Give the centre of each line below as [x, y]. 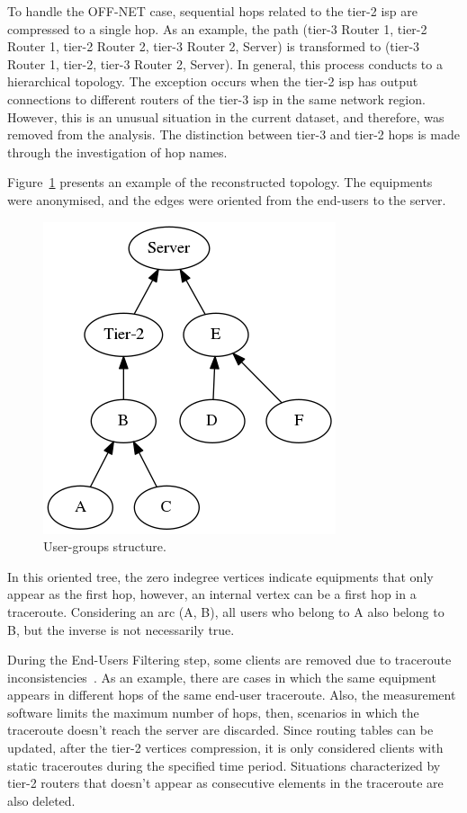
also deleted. [41, 800]
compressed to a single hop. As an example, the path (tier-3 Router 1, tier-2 [217, 28]
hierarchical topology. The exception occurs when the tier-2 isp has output [213, 81]
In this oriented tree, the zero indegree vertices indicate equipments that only [220, 576]
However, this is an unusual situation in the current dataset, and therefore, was [226, 116]
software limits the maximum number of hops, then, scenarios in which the [213, 712]
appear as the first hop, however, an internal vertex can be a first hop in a [212, 594]
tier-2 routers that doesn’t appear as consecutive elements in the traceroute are [225, 783]
